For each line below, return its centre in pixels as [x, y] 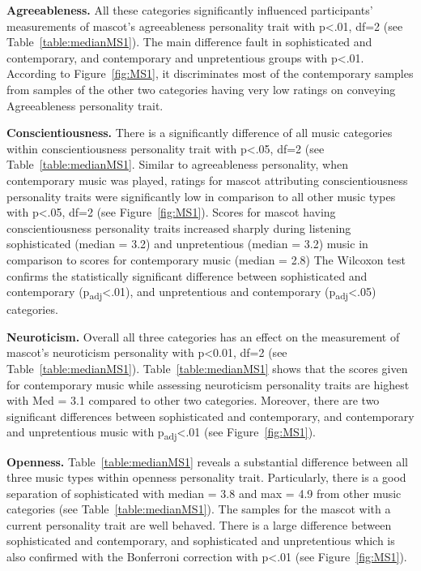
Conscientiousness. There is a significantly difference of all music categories [200, 133]
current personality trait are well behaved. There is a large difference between [199, 524]
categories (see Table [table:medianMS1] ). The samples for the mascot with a [199, 509]
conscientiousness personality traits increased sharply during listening [179, 228]
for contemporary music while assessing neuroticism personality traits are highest [208, 384]
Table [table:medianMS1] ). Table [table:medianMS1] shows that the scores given [207, 368]
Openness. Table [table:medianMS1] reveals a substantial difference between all [207, 461]
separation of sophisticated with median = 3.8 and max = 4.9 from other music [204, 493]
